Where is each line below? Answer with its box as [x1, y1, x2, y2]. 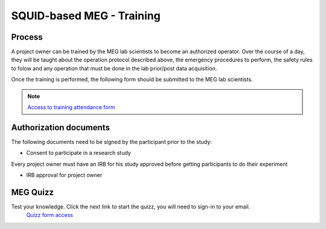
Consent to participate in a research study [26, 149, 131, 157]
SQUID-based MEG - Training [11, 9, 161, 22]
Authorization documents [11, 122, 110, 133]
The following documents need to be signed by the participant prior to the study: [11, 138, 213, 145]
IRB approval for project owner [26, 172, 103, 179]
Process [11, 32, 43, 42]
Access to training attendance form [27, 104, 115, 111]
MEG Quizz [11, 187, 54, 197]
